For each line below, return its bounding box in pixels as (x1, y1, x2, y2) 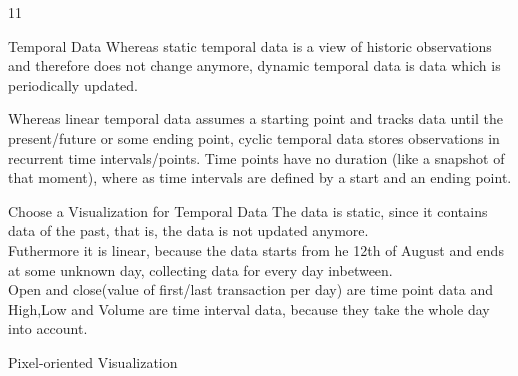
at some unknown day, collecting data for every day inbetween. (8, 259, 393, 280)
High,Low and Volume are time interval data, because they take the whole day (8, 298, 490, 319)
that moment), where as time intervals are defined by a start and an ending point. (8, 167, 512, 188)
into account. (8, 318, 88, 339)
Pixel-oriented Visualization (8, 351, 178, 372)
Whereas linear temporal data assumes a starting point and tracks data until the (8, 108, 503, 129)
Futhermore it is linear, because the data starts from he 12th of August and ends (8, 239, 504, 260)
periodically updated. (8, 74, 138, 95)
